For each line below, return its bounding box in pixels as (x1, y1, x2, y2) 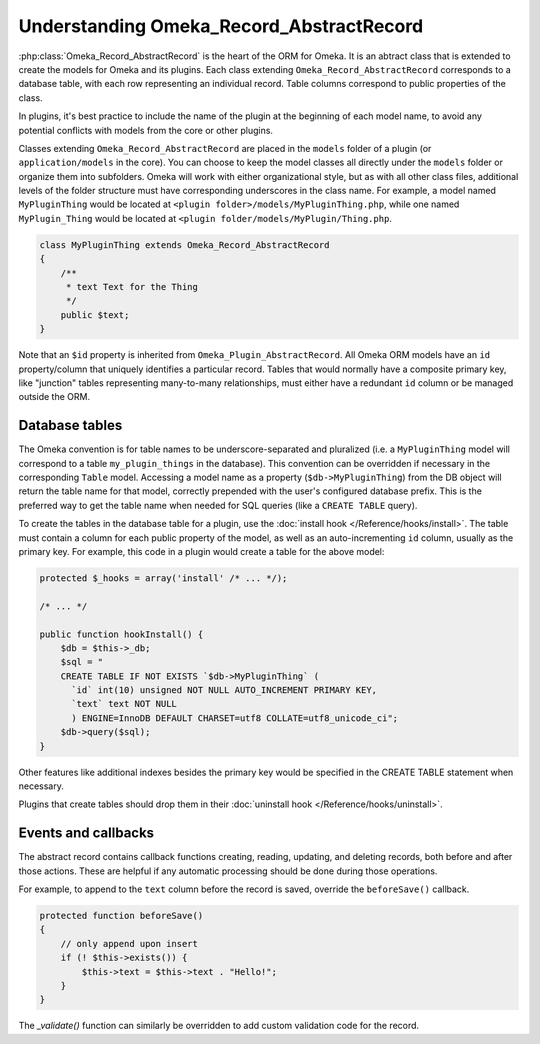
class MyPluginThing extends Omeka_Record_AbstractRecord (39, 239, 330, 250)
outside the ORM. (18, 391, 90, 403)
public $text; (60, 309, 130, 320)
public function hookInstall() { (39, 628, 204, 640)
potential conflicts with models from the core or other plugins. (18, 124, 274, 136)
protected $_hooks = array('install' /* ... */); (39, 572, 288, 584)
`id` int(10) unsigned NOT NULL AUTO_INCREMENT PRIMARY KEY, (71, 685, 378, 696)
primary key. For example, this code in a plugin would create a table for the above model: (18, 545, 385, 557)
